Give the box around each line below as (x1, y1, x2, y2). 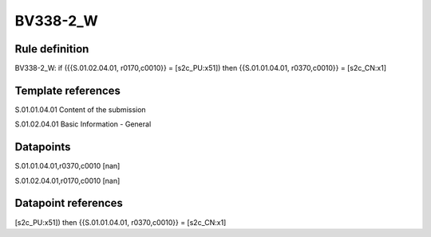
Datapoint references (14, 196, 124, 210)
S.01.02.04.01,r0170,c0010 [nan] (14, 176, 121, 185)
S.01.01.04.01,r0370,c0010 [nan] (14, 161, 121, 171)
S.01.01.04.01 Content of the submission (14, 104, 147, 115)
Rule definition (14, 42, 89, 56)
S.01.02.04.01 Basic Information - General (14, 119, 152, 129)
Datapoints (14, 140, 71, 154)
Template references (14, 84, 121, 97)
